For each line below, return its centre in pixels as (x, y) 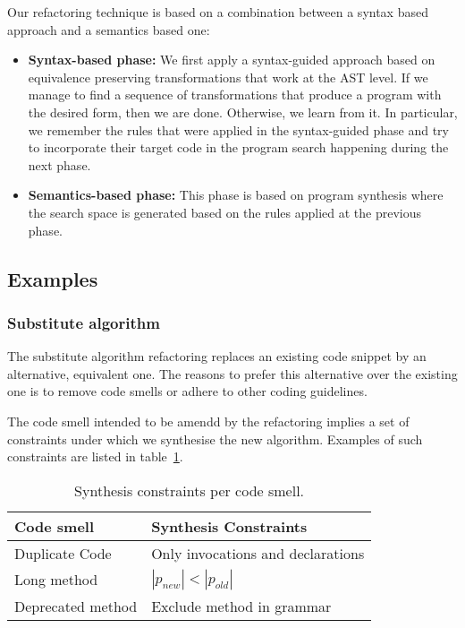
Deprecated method (76, 606)
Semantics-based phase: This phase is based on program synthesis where (236, 195)
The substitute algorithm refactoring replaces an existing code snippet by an (217, 356)
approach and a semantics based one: (109, 29)
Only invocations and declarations (258, 553)
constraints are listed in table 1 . (95, 456)
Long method (56, 580)
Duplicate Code (63, 553)
